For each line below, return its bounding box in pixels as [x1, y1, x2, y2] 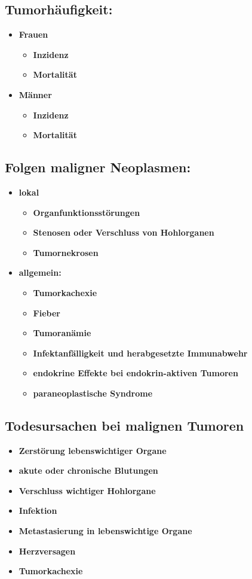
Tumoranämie [33, 327, 91, 339]
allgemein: [19, 266, 62, 279]
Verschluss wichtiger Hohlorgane [19, 484, 156, 496]
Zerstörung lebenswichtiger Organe [19, 444, 167, 456]
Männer [19, 88, 52, 100]
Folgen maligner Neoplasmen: [5, 158, 191, 176]
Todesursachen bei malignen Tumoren [5, 416, 244, 434]
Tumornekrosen [33, 246, 99, 258]
